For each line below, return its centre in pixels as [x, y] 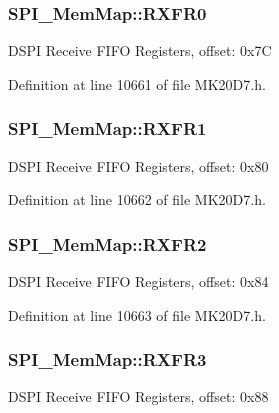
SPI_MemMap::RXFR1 [107, 128]
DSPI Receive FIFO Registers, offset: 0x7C [140, 50]
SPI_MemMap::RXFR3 [107, 359]
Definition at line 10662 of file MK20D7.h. [137, 199]
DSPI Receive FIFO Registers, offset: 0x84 [138, 281]
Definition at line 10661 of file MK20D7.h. [137, 83]
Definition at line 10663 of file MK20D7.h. [137, 314]
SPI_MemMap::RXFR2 [107, 243]
